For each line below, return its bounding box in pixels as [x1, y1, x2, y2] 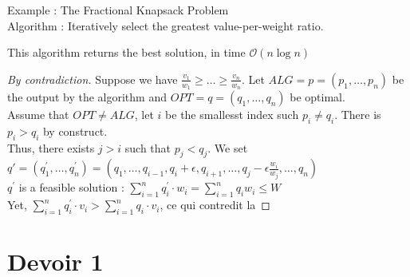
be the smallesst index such [165, 106, 299, 123]
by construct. [42, 122, 108, 139]
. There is [334, 106, 381, 123]
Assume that [7, 106, 69, 123]
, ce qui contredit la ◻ [160, 196, 270, 213]
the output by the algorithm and [7, 89, 167, 105]
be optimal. [290, 89, 345, 105]
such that [124, 139, 171, 156]
